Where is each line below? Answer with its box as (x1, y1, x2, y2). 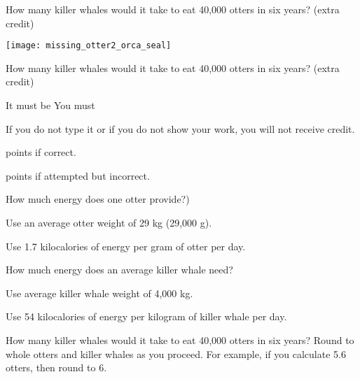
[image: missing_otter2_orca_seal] (6, 41, 172, 51)
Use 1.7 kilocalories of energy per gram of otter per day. (6, 238, 246, 253)
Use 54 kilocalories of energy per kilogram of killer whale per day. (6, 309, 287, 324)
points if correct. (6, 145, 76, 159)
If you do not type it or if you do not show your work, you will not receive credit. (6, 121, 355, 136)
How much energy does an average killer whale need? (6, 262, 233, 277)
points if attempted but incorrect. (6, 168, 150, 183)
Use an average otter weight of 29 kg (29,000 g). (6, 215, 212, 229)
